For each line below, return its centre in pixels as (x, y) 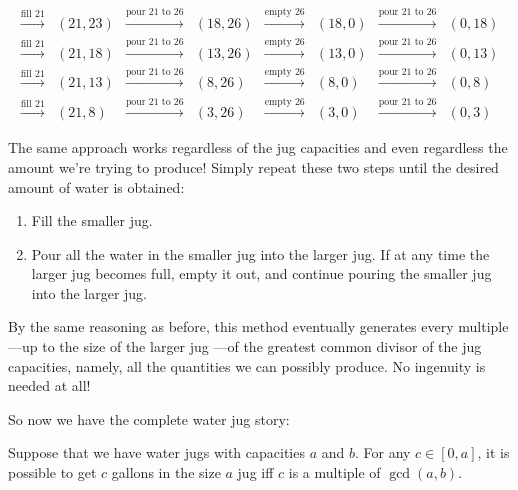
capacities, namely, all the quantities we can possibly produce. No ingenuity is (247, 365)
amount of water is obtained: (96, 186)
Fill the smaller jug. (92, 220)
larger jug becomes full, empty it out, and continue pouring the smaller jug (261, 273)
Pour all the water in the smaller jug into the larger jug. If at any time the (260, 253)
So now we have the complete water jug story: (149, 418)
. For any (382, 452)
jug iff (255, 472)
